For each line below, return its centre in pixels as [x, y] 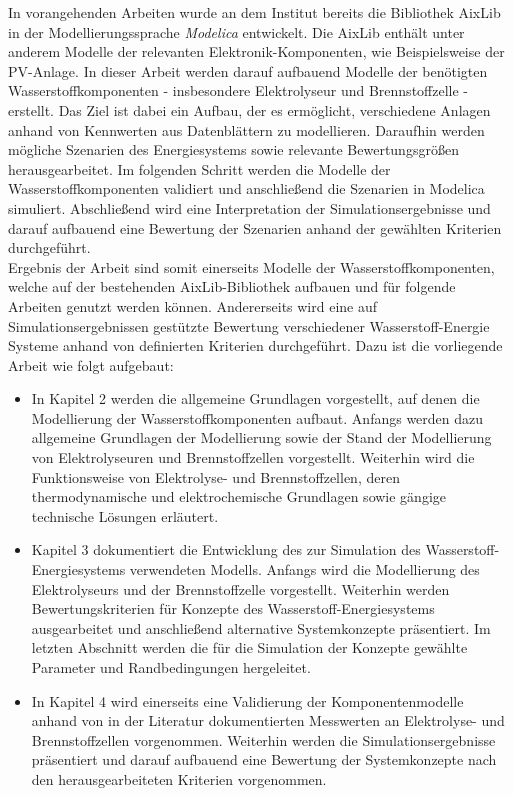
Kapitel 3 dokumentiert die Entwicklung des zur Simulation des [226, 549]
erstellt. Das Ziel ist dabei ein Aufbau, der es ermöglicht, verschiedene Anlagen [249, 109]
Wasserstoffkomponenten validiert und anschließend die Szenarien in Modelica [246, 188]
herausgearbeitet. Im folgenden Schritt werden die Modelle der [199, 168]
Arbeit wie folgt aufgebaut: [91, 364]
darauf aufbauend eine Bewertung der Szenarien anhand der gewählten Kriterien [255, 227]
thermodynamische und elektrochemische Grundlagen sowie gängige [239, 496]
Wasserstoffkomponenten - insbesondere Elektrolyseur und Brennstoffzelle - [238, 90]
